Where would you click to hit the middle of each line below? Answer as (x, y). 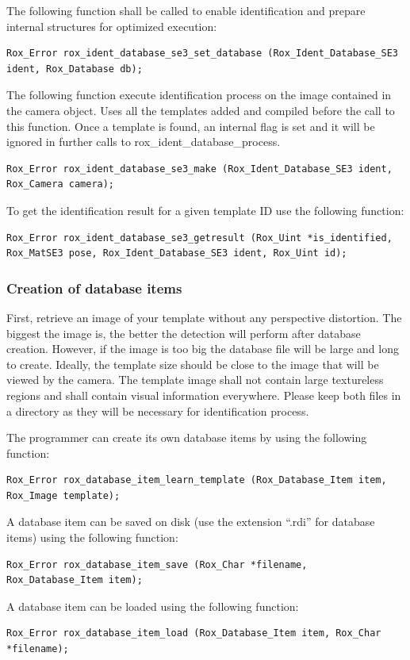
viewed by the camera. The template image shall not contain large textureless (195, 380)
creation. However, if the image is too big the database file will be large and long (203, 349)
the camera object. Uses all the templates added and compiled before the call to (201, 110)
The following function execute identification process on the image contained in (199, 95)
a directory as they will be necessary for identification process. (158, 411)
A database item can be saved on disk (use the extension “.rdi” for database (191, 522)
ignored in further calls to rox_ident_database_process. (144, 142)
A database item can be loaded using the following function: (153, 606)
